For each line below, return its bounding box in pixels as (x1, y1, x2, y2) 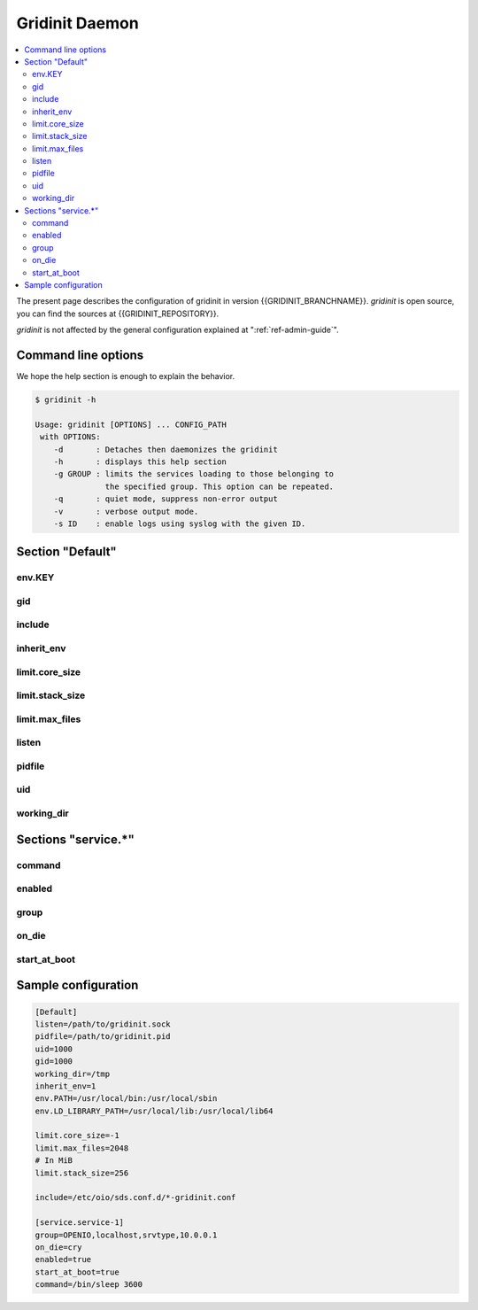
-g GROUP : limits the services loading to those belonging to (53, 469, 335, 479)
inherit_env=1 (35, 1081, 96, 1091)
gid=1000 (35, 1057, 73, 1066)
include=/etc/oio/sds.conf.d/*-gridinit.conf (35, 1192, 236, 1203)
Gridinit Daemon (16, 13, 139, 33)
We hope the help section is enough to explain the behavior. (16, 371, 235, 382)
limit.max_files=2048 (35, 1143, 129, 1153)
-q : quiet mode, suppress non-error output (53, 494, 278, 504)
